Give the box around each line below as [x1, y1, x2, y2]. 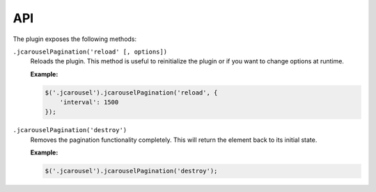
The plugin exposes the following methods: [13, 35, 137, 43]
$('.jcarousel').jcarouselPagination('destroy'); [45, 167, 218, 175]
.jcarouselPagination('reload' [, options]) [13, 47, 168, 56]
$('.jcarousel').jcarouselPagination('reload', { [45, 88, 218, 97]
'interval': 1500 [59, 98, 119, 106]
